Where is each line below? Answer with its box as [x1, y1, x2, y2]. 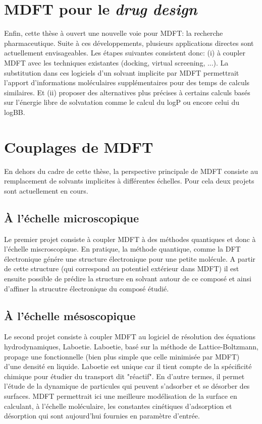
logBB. [4, 106, 25, 117]
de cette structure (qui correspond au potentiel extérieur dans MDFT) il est [4, 263, 239, 274]
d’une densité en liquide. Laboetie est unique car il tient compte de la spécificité [4, 361, 252, 372]
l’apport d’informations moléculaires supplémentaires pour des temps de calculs [4, 77, 250, 88]
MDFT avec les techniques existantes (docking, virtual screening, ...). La [4, 57, 229, 68]
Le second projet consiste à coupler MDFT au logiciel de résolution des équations [4, 331, 256, 342]
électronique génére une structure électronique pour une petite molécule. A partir [4, 253, 255, 264]
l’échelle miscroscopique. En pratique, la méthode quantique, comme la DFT [4, 244, 241, 254]
